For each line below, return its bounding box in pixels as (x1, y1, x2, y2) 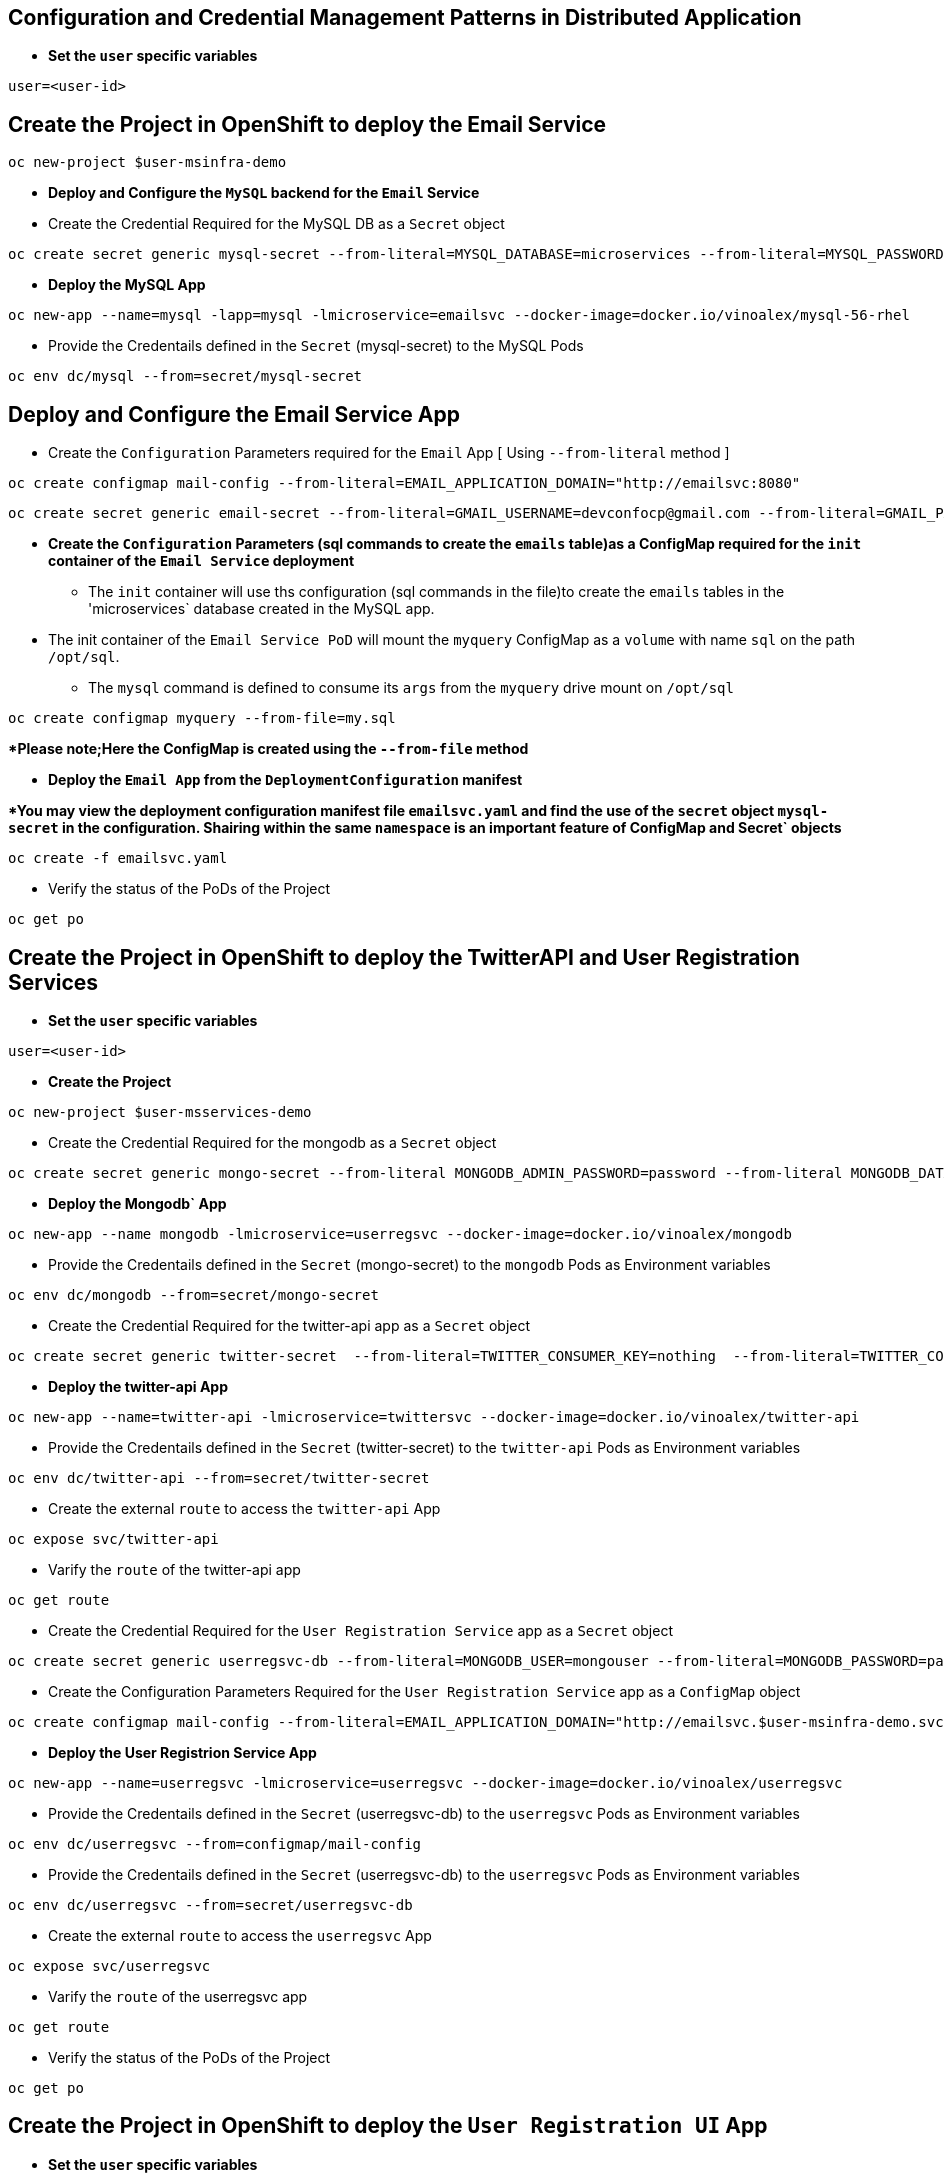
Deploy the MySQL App (48, 276, 206, 294)
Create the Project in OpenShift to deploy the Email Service (8, 111, 607, 137)
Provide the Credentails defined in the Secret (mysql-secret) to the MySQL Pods (48, 337, 584, 355)
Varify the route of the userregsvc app (48, 1987, 308, 2005)
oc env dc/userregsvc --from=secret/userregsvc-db (8, 1896, 413, 1913)
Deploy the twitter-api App (48, 1377, 228, 1395)
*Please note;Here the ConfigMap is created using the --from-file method (8, 740, 529, 758)
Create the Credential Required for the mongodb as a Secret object (48, 1133, 497, 1151)
